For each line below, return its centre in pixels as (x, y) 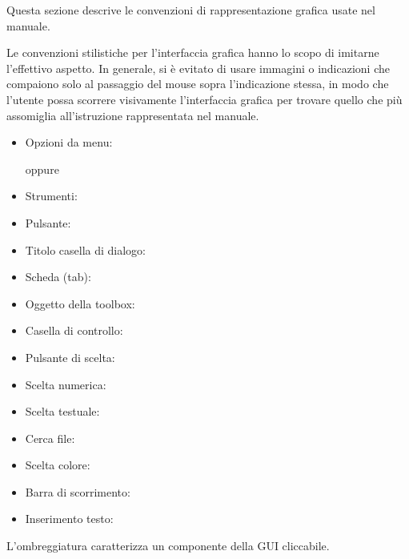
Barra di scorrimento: (78, 491)
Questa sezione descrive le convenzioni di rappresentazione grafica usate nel (191, 10)
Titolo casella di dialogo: (85, 249)
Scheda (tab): (58, 277)
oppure (42, 169)
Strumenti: (51, 196)
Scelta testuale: (62, 411)
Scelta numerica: (66, 384)
